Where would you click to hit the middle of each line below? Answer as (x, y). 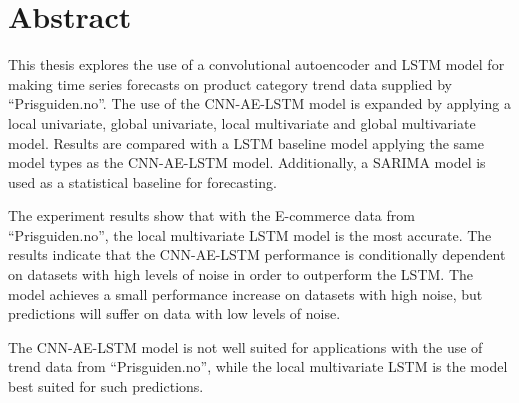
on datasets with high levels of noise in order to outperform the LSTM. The (240, 274)
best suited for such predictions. (106, 386)
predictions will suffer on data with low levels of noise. (174, 313)
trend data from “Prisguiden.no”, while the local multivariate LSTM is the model (258, 366)
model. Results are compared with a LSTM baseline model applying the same (246, 142)
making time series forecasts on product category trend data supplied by (230, 83)
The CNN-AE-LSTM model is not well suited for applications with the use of (245, 346)
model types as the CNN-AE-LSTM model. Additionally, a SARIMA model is (247, 162)
